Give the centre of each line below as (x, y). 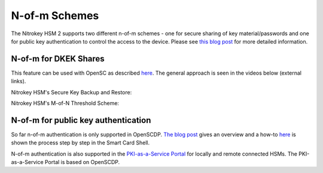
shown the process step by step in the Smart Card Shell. (80, 143)
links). (19, 81)
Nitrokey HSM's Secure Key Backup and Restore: (71, 92)
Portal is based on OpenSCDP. (82, 162)
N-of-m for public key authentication (81, 120)
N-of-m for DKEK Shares (58, 59)
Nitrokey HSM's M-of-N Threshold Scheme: (65, 103)
